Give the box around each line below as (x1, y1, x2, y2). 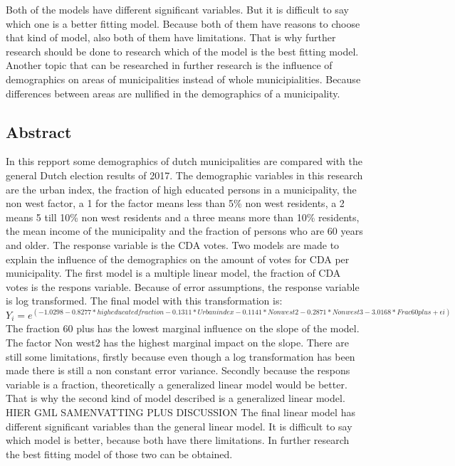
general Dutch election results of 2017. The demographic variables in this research (6, 167, 363, 182)
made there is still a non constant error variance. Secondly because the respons (6, 363, 350, 378)
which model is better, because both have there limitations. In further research (6, 433, 350, 448)
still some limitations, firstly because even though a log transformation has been (6, 349, 355, 364)
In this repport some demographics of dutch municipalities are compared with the (6, 154, 363, 169)
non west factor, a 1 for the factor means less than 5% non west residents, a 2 (6, 196, 345, 211)
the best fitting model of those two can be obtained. (6, 446, 233, 461)
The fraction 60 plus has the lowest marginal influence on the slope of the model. (6, 321, 360, 336)
